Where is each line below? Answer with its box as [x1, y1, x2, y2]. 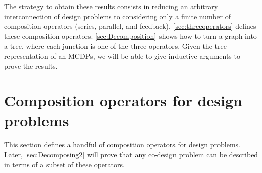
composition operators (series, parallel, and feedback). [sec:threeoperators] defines [4, 21, 256, 31]
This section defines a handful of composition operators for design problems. [4, 139, 240, 150]
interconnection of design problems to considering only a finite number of [4, 11, 231, 21]
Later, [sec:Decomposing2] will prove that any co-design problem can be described [4, 149, 258, 160]
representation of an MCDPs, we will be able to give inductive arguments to [4, 50, 240, 61]
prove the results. [4, 60, 58, 71]
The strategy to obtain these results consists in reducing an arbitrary [4, 1, 219, 11]
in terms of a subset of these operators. [4, 159, 125, 169]
